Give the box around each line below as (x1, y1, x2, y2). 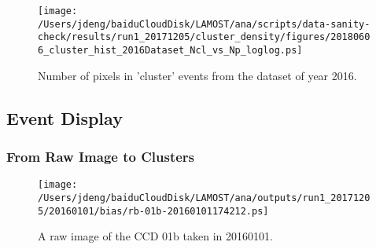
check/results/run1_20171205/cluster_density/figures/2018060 (38, 31, 370, 43)
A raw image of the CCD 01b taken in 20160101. (38, 228, 273, 244)
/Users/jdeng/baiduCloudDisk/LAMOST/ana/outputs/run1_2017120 (38, 192, 370, 203)
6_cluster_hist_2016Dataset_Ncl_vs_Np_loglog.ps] (38, 44, 303, 56)
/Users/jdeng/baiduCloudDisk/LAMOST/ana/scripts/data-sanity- (38, 18, 370, 30)
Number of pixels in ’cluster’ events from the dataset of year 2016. (38, 67, 357, 83)
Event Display (6, 105, 123, 130)
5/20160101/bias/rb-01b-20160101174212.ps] (38, 205, 269, 217)
